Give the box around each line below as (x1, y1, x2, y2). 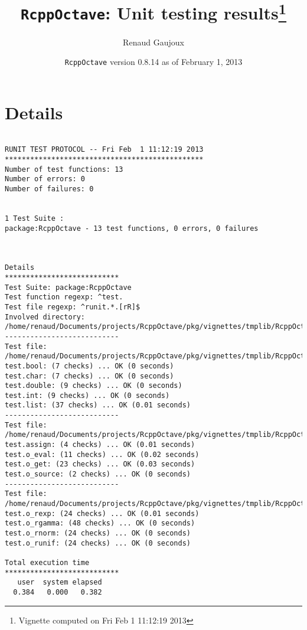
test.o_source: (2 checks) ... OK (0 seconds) (5, 470, 191, 479)
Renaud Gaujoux (123, 35, 184, 48)
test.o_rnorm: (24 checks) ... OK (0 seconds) (5, 529, 191, 538)
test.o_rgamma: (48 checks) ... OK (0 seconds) (5, 519, 195, 528)
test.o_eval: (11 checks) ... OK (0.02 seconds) (5, 450, 200, 459)
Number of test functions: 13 (5, 165, 123, 174)
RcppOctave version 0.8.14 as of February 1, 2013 (64, 56, 243, 68)
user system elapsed (17, 578, 102, 587)
